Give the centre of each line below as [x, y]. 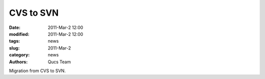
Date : [15, 27]
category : [19, 55]
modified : [19, 34]
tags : [14, 41]
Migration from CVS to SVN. [37, 71]
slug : [14, 48]
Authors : [18, 62]
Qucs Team [59, 62]
